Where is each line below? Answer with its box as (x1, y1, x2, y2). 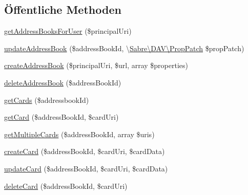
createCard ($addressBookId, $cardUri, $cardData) (4, 146, 165, 157)
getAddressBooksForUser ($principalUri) (4, 26, 132, 36)
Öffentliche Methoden (4, 2, 121, 17)
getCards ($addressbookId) (4, 94, 89, 105)
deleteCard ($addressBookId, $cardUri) (4, 180, 128, 191)
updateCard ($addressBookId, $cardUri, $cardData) (4, 163, 168, 174)
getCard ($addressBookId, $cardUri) (4, 112, 119, 122)
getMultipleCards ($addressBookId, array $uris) (4, 128, 155, 139)
